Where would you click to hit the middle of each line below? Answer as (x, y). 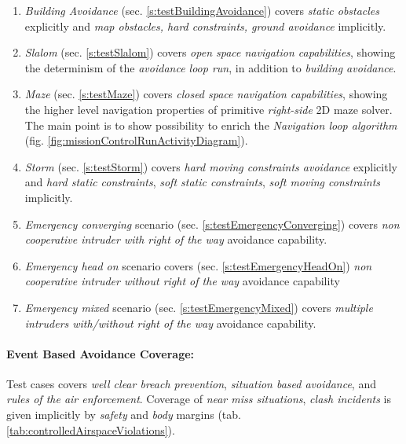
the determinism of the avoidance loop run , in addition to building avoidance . (210, 67)
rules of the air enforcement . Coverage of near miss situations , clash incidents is (199, 399)
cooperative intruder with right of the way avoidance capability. (176, 239)
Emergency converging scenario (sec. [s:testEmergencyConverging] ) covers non (212, 224)
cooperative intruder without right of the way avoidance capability (182, 281)
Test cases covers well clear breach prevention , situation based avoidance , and (191, 383)
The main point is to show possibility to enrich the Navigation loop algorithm (211, 125)
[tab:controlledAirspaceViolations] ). (91, 429)
